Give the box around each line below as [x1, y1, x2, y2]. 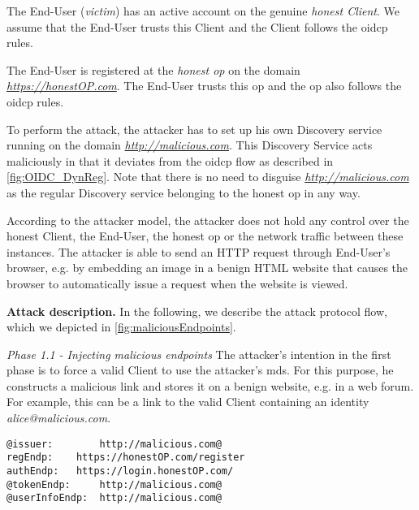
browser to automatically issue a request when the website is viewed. [6, 274, 348, 292]
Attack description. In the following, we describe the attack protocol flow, [6, 302, 387, 319]
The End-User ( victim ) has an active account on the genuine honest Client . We [6, 2, 400, 19]
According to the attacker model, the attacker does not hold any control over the [6, 211, 409, 228]
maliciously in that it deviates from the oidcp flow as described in [6, 152, 334, 169]
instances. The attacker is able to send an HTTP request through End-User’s [6, 243, 391, 260]
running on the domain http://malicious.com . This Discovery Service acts [6, 136, 373, 153]
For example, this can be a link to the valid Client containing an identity [6, 393, 369, 410]
